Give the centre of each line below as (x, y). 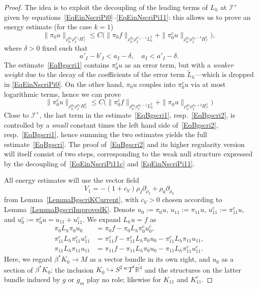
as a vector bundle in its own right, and (150, 259)
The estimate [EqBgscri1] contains (57, 64)
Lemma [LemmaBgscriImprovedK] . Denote (70, 209)
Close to (16, 114)
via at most (208, 84)
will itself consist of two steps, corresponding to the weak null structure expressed (128, 154)
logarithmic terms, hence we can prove (63, 94)
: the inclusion (72, 269)
